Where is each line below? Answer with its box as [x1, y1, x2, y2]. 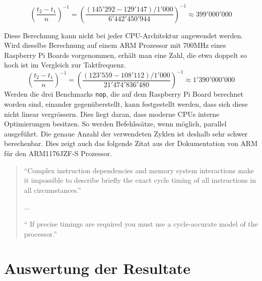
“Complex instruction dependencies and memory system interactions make [24, 165, 254, 175]
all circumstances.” [24, 184, 81, 195]
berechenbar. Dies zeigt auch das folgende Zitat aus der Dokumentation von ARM [4, 138, 257, 149]
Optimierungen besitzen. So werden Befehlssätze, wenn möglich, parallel [4, 118, 227, 129]
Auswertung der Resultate [4, 258, 191, 278]
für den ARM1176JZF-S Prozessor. [4, 148, 112, 158]
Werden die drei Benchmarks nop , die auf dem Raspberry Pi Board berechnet [4, 89, 243, 99]
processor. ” [24, 228, 57, 239]
